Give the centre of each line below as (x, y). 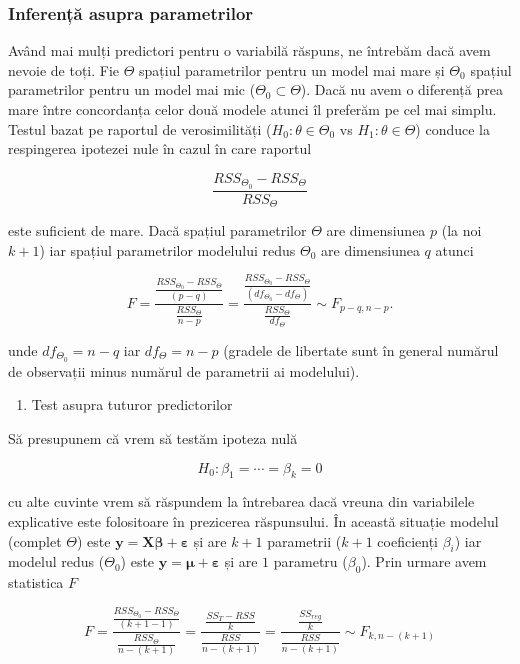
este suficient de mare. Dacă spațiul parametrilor (157, 230)
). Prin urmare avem (424, 561)
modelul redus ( (56, 561)
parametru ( (310, 561)
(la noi (461, 230)
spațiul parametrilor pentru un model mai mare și (292, 69)
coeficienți (407, 540)
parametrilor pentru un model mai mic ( (132, 89)
